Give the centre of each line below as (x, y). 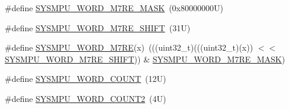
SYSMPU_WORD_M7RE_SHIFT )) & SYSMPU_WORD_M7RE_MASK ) (145, 59)
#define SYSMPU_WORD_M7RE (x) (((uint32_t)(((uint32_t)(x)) (129, 47)
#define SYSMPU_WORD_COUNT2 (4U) (86, 98)
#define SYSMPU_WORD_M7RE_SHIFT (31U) (98, 27)
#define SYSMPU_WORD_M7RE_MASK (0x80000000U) (114, 8)
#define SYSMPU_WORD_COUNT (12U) (86, 79)
